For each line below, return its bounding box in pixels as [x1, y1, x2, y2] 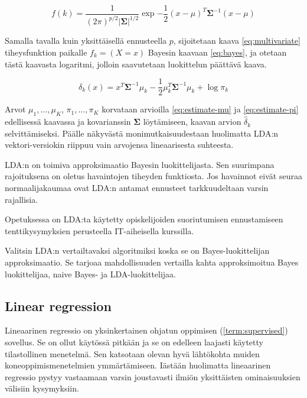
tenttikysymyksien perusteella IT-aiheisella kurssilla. [5, 224, 194, 237]
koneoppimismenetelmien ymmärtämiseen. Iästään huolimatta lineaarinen [5, 359, 271, 371]
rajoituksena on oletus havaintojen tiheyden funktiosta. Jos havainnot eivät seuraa [5, 170, 302, 182]
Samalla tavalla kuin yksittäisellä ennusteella [5, 34, 167, 47]
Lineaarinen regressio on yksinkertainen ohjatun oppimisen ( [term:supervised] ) [5, 324, 288, 336]
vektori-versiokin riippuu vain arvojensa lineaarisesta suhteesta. [5, 138, 234, 151]
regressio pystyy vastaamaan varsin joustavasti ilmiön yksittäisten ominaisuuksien [5, 370, 301, 383]
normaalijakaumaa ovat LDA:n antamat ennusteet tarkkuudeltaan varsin [5, 182, 269, 194]
